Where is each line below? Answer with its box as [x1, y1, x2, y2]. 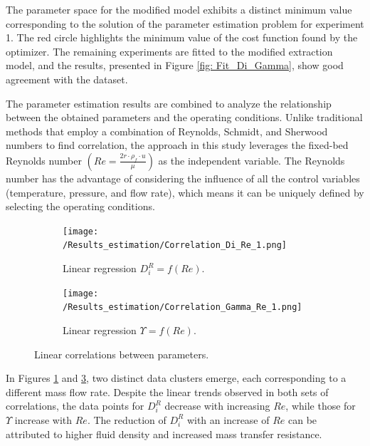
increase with [14, 412, 73, 427]
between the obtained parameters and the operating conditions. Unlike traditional [6, 110, 363, 125]
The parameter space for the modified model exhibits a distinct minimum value [6, 2, 352, 16]
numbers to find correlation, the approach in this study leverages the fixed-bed [6, 138, 349, 152]
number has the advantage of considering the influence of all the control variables [6, 170, 360, 185]
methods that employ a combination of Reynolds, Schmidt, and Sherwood [6, 123, 328, 138]
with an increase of [186, 412, 270, 427]
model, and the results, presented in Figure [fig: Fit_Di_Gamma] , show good [6, 58, 344, 73]
